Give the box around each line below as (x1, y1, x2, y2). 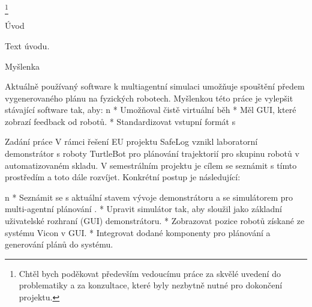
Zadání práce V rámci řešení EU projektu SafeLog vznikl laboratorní (5, 135, 258, 148)
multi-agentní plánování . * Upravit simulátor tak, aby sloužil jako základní (5, 202, 282, 215)
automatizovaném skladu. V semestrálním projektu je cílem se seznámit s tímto (5, 159, 297, 171)
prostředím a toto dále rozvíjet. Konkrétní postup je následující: (5, 171, 241, 183)
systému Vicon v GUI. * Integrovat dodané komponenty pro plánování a (5, 226, 271, 239)
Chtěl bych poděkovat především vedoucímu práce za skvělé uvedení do (19, 267, 281, 279)
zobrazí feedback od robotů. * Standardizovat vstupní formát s (5, 115, 236, 127)
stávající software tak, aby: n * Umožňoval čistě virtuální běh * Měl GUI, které (5, 103, 296, 116)
